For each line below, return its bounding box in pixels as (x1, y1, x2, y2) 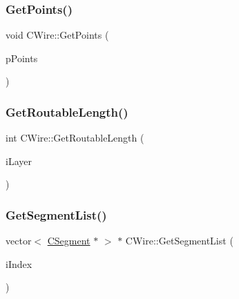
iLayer (6, 153, 32, 168)
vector (6, 233, 32, 248)
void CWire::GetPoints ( (6, 28, 109, 42)
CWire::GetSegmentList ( (125, 233, 233, 248)
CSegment (47, 233, 90, 248)
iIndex (6, 256, 32, 271)
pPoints (6, 50, 38, 65)
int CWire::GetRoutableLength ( (6, 131, 144, 145)
